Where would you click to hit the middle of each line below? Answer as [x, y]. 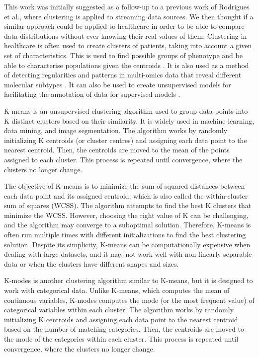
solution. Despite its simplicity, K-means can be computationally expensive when [127, 244]
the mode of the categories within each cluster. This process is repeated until [121, 339]
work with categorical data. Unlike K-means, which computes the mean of [117, 290]
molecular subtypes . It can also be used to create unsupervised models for [118, 84]
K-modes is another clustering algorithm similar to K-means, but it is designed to [129, 280]
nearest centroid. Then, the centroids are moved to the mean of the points [117, 150]
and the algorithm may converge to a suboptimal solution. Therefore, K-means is [128, 225]
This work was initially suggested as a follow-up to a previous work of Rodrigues [127, 6]
